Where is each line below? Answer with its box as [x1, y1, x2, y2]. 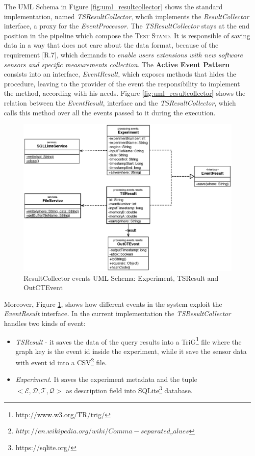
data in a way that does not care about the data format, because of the [4, 40, 219, 50]
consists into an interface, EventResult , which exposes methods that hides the [4, 69, 236, 79]
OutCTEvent [24, 282, 63, 293]
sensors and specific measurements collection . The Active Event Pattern [4, 59, 230, 69]
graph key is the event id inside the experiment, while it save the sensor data [15, 346, 247, 356]
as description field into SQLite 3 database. [66, 384, 193, 395]
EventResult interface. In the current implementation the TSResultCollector [4, 308, 231, 319]
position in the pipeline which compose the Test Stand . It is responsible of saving [4, 30, 251, 40]
